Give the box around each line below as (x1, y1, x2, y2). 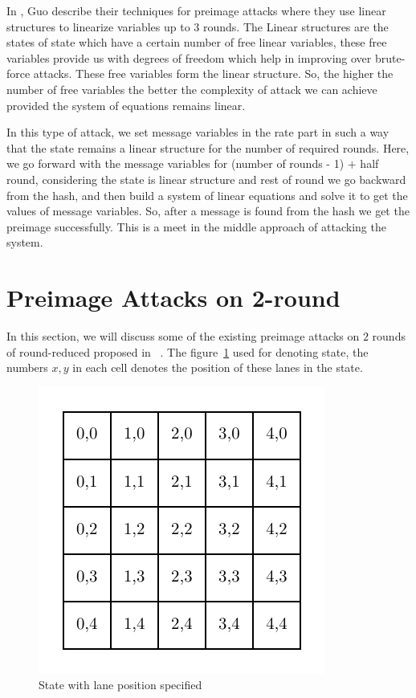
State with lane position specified (39, 676, 202, 693)
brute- (374, 49, 406, 66)
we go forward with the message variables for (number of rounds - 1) (6, 155, 345, 172)
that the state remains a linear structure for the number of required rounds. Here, (6, 139, 410, 156)
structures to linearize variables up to (6, 18, 190, 35)
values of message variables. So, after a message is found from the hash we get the (6, 202, 410, 219)
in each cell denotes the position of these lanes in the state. (72, 359, 363, 376)
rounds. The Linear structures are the (202, 18, 389, 35)
